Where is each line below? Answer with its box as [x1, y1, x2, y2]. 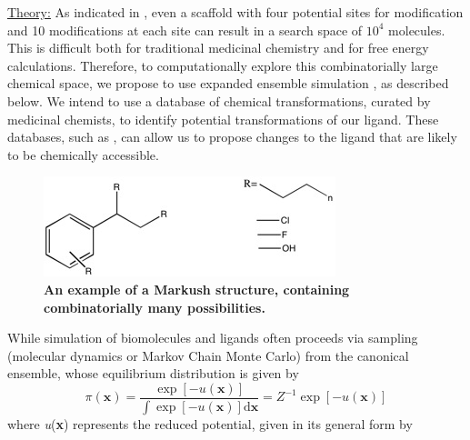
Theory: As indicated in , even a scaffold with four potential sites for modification [7, 3, 464, 21]
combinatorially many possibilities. [44, 297, 265, 316]
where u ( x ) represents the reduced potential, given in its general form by [7, 414, 413, 433]
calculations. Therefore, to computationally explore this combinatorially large [7, 55, 438, 75]
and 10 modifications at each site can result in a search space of [7, 20, 363, 39]
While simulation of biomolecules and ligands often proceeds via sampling [7, 328, 418, 347]
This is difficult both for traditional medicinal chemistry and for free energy [7, 38, 429, 57]
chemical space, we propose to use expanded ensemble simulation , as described [7, 74, 449, 93]
